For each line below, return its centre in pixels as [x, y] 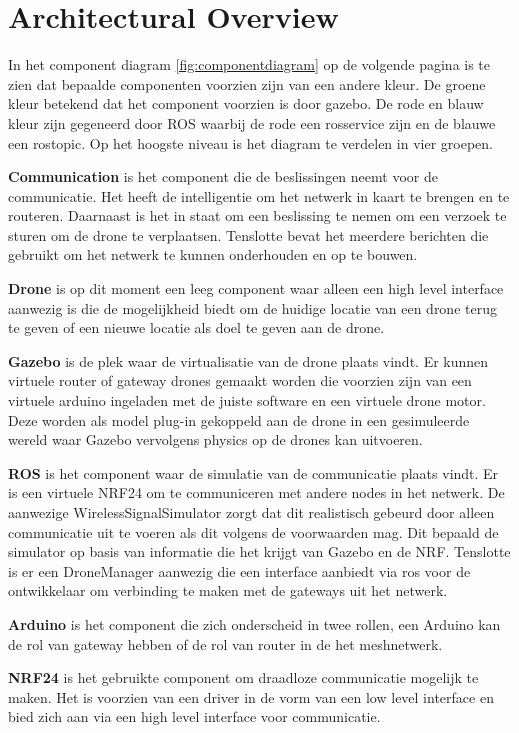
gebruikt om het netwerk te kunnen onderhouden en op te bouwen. [213, 254]
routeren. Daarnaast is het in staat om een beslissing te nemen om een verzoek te [257, 215]
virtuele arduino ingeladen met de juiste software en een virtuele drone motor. [247, 400]
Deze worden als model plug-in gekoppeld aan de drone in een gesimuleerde [239, 419]
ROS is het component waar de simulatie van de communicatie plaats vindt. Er [253, 472]
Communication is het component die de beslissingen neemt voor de [223, 176]
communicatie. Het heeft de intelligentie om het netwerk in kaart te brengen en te [259, 195]
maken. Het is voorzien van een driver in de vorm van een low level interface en [251, 696]
